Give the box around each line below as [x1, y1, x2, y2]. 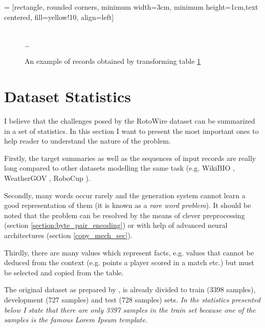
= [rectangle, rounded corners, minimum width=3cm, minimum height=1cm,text [4, 2, 258, 12]
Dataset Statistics [4, 86, 131, 107]
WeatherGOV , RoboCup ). [4, 173, 91, 183]
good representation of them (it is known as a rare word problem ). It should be [4, 200, 251, 210]
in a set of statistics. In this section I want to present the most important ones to [4, 125, 259, 136]
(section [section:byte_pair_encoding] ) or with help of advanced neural [4, 220, 228, 230]
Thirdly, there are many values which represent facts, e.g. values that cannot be [4, 247, 254, 257]
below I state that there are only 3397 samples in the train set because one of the [4, 304, 256, 315]
